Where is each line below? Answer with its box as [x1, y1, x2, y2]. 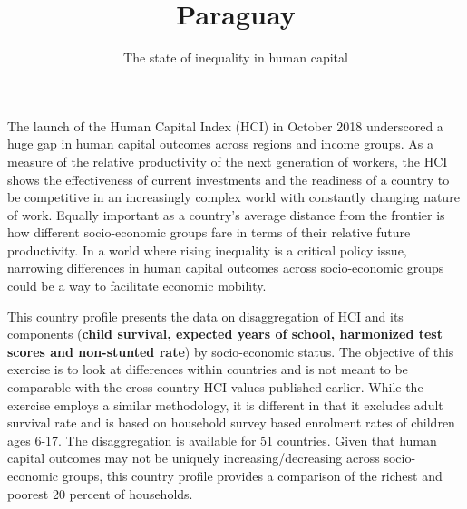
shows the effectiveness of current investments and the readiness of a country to [7, 169, 450, 188]
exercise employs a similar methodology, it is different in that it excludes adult [7, 395, 443, 414]
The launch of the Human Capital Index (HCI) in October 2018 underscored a [7, 116, 443, 135]
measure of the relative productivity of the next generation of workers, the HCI [7, 151, 448, 170]
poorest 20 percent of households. [7, 484, 193, 503]
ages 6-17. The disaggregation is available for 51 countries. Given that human [7, 430, 437, 449]
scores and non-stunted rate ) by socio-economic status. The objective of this [7, 341, 454, 360]
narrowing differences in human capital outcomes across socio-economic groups [7, 258, 444, 277]
